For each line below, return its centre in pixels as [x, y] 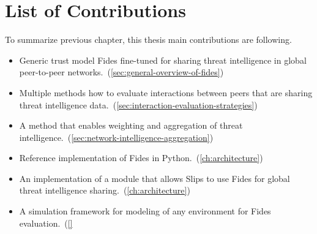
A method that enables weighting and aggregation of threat [131, 125]
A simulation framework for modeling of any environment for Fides [145, 211]
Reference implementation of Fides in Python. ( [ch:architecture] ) [141, 158]
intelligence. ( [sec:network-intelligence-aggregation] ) [116, 137]
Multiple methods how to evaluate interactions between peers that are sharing [166, 92]
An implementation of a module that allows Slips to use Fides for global [155, 178]
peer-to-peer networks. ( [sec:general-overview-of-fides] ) [121, 72]
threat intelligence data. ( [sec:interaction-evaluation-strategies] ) [138, 104]
